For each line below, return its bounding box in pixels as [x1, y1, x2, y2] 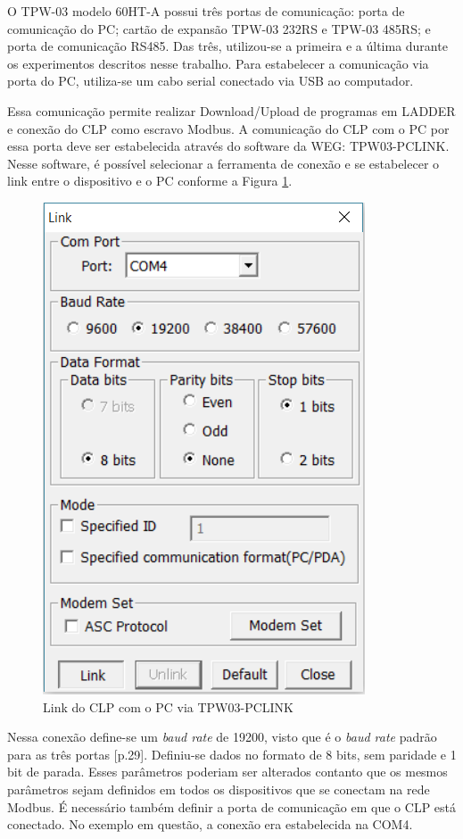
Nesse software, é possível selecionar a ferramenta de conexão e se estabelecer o [7, 154, 440, 172]
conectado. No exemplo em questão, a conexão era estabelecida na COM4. [7, 815, 413, 834]
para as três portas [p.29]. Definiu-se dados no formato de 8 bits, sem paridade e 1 [7, 744, 457, 763]
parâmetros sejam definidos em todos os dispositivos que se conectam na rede [7, 779, 430, 798]
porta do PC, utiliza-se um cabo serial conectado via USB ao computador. [7, 71, 414, 90]
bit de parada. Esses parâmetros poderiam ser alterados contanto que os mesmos [7, 762, 448, 781]
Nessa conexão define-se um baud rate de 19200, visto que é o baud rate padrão [7, 727, 437, 746]
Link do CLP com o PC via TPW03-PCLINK [43, 697, 294, 716]
